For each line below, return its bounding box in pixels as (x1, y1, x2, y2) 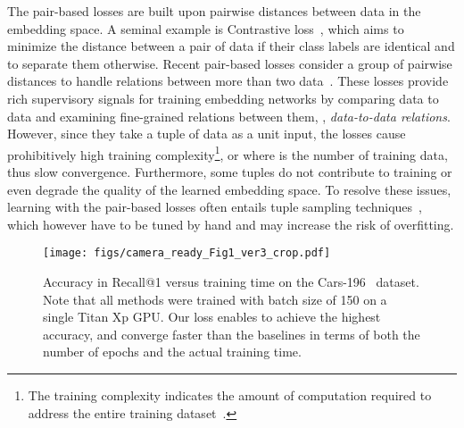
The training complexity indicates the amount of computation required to (28, 386, 432, 404)
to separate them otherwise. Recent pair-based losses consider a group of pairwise (7, 54, 452, 72)
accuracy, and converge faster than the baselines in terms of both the (43, 324, 420, 343)
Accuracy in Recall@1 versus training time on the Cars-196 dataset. (43, 273, 419, 291)
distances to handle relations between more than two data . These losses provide (7, 71, 449, 90)
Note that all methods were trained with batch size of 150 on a (43, 290, 387, 308)
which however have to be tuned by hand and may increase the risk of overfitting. (7, 214, 454, 233)
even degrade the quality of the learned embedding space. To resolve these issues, (7, 180, 452, 198)
